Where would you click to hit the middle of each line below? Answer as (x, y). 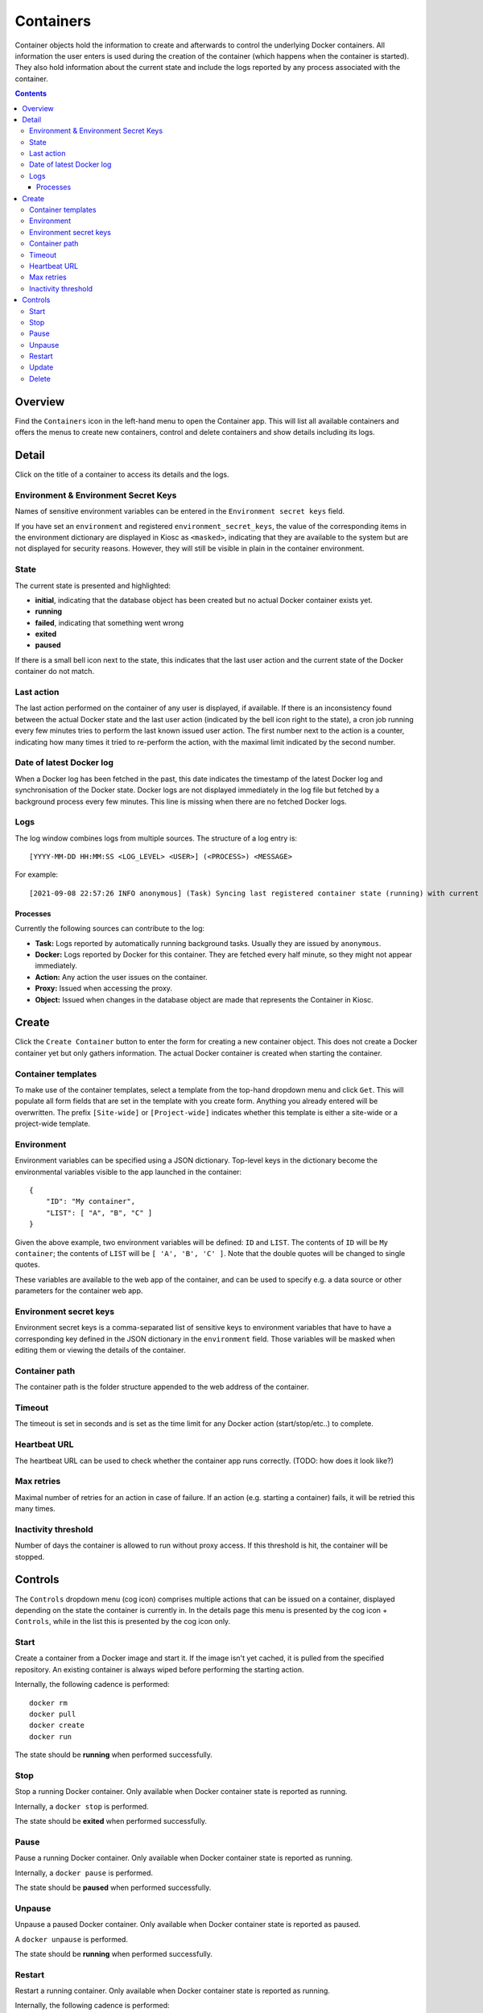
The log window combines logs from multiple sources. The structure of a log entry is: (156, 838)
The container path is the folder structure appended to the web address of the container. (162, 1387)
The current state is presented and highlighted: (93, 585)
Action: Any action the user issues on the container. (122, 977)
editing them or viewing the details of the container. (100, 1350)
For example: (37, 874)
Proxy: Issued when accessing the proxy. (104, 988)
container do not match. (55, 672)
